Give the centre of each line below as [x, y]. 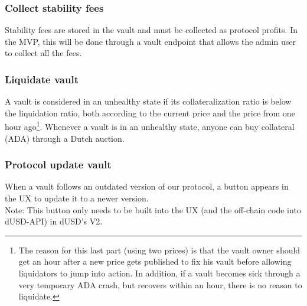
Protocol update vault [58, 165]
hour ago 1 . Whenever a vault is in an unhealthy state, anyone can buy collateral [150, 126]
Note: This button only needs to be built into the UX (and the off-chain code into [153, 209]
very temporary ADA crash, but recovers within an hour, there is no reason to [160, 284]
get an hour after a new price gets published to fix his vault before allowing [155, 261]
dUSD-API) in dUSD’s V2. [54, 221]
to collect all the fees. [43, 53]
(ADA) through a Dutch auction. [65, 138]
